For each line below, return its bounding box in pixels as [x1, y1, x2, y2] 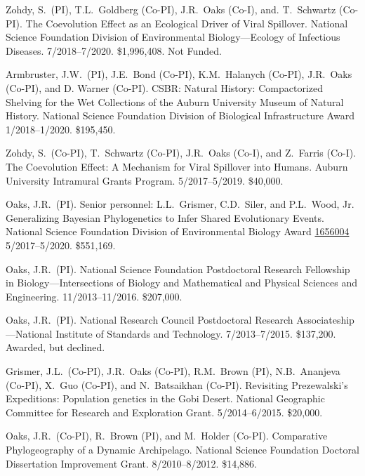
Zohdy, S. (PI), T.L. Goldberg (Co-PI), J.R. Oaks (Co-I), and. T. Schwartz [6, 2, 336, 16]
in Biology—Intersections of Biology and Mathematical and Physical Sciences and [6, 275, 358, 290]
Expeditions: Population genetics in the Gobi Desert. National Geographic [6, 391, 325, 406]
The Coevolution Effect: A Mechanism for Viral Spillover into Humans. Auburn [6, 159, 348, 173]
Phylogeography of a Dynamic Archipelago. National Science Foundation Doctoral [6, 442, 359, 457]
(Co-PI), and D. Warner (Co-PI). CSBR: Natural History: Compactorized [6, 80, 323, 95]
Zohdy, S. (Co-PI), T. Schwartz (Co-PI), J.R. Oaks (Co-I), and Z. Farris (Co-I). [6, 145, 357, 160]
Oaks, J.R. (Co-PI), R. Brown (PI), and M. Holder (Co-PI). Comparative [6, 428, 328, 443]
